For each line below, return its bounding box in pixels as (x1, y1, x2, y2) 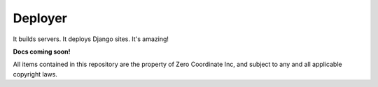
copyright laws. (13, 70, 57, 78)
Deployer (13, 10, 68, 26)
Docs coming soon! (13, 47, 71, 56)
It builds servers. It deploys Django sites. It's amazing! (13, 35, 169, 43)
